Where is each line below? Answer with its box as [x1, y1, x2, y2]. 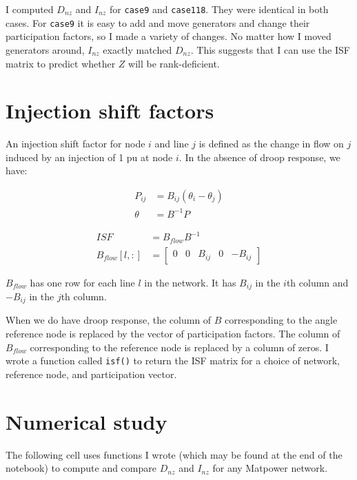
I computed [6, 2, 54, 16]
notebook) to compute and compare [6, 461, 156, 475]
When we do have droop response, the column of [6, 313, 212, 327]
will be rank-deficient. [128, 56, 220, 70]
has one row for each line [30, 275, 135, 289]
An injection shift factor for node [6, 136, 145, 151]
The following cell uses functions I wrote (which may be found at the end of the [6, 447, 343, 461]
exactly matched [103, 42, 172, 56]
